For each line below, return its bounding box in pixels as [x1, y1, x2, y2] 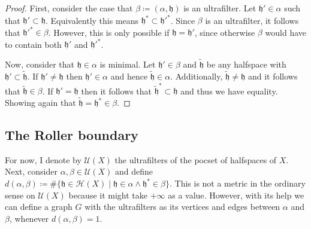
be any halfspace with [206, 58, 286, 71]
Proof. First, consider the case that [5, 2, 133, 14]
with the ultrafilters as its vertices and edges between [84, 200, 280, 213]
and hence [110, 69, 148, 82]
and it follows [247, 69, 298, 82]
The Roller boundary [5, 126, 138, 144]
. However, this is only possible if [48, 26, 170, 38]
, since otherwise [194, 26, 255, 38]
